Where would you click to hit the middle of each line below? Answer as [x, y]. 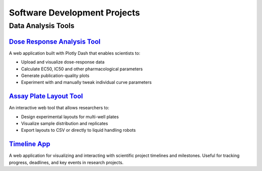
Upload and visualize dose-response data [63, 62]
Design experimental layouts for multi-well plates [70, 117]
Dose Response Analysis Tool [55, 41]
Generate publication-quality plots [55, 76]
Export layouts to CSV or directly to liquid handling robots [78, 130]
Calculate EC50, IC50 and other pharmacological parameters [82, 69]
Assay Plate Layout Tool [46, 96]
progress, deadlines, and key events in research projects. [66, 162]
